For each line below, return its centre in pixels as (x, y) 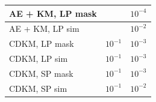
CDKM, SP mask (41, 73)
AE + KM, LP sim (44, 28)
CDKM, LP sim (39, 58)
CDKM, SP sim (38, 88)
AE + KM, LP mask (53, 13)
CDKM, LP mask (42, 43)
